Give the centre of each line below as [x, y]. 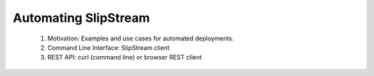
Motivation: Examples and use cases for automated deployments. [141, 38]
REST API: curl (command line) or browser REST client [125, 58]
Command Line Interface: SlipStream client [108, 47]
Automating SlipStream [81, 18]
